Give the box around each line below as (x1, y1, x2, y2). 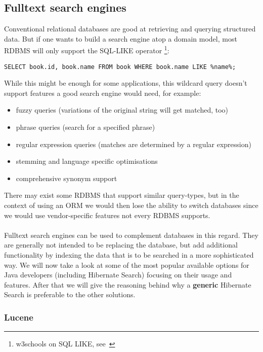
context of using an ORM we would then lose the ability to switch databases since (4, 200, 258, 210)
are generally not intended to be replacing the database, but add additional (4, 239, 238, 250)
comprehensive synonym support (16, 172, 117, 183)
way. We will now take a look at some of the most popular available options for (4, 259, 249, 270)
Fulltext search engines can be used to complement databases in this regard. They (4, 229, 258, 240)
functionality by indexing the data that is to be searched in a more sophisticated (4, 250, 254, 260)
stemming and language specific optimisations (16, 156, 158, 166)
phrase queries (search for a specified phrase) (16, 122, 155, 132)
